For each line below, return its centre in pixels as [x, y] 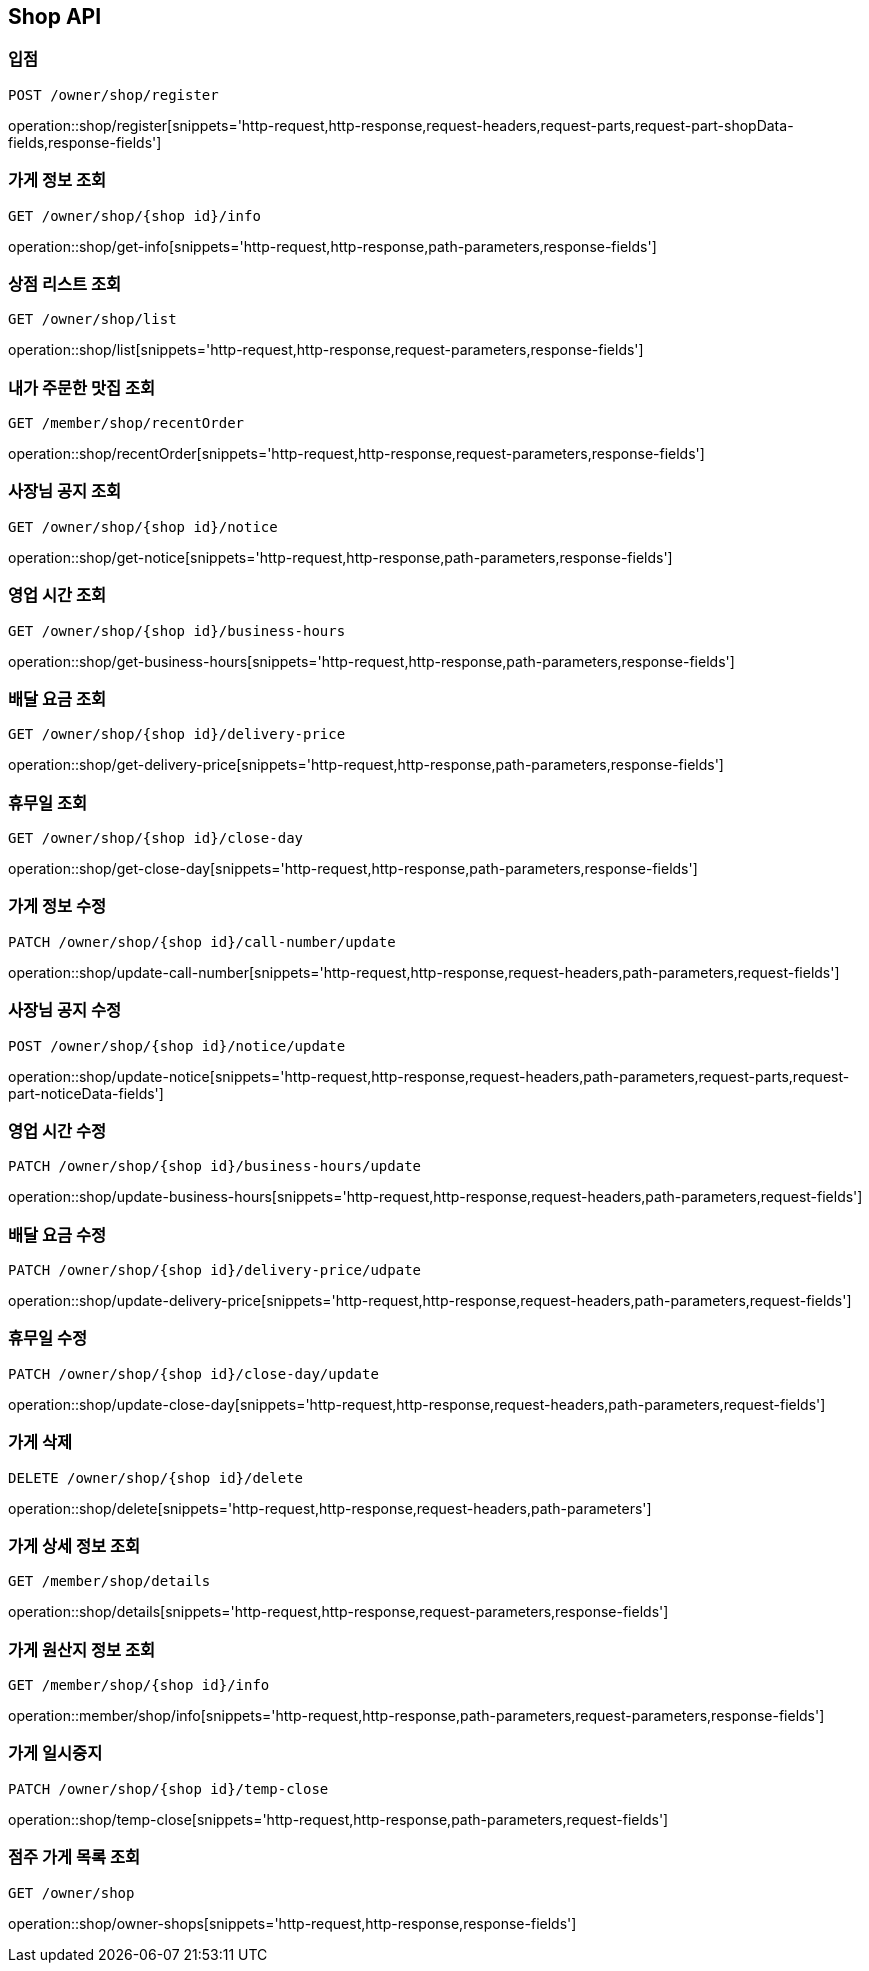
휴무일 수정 [48, 1338]
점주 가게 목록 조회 [74, 1857]
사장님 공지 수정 [65, 1010]
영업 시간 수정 [57, 1130]
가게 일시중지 [55, 1753]
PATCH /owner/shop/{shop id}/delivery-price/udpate [215, 1270]
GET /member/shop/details [109, 1581]
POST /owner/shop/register [113, 94]
